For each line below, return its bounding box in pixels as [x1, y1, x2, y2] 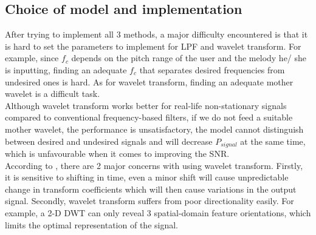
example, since [5, 51, 59, 64]
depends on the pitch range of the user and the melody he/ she [71, 51, 307, 64]
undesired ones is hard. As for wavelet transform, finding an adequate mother [5, 75, 294, 88]
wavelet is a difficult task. [5, 87, 100, 100]
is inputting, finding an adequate [5, 63, 127, 76]
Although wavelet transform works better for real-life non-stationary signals [5, 99, 287, 111]
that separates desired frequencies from [139, 63, 285, 76]
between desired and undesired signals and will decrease [5, 134, 213, 147]
